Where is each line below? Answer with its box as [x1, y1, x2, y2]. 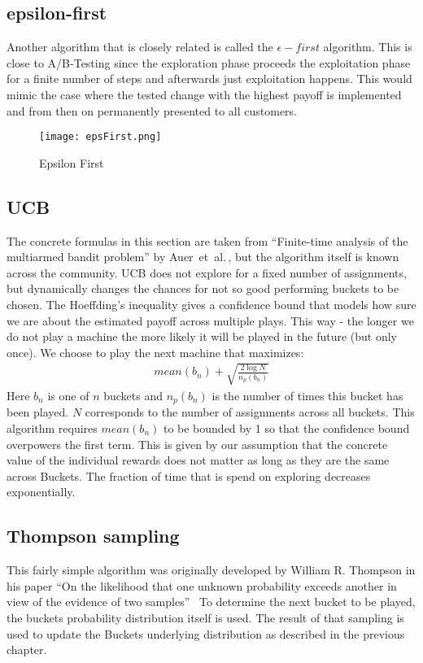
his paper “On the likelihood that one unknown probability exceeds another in [7, 577, 397, 594]
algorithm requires [7, 420, 98, 436]
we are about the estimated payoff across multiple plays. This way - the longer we [7, 312, 414, 329]
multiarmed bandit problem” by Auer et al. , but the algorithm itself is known [7, 248, 399, 265]
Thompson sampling [7, 523, 180, 548]
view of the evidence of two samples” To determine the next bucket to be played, [7, 593, 416, 610]
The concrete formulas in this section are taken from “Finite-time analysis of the [7, 232, 408, 249]
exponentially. [7, 483, 76, 500]
